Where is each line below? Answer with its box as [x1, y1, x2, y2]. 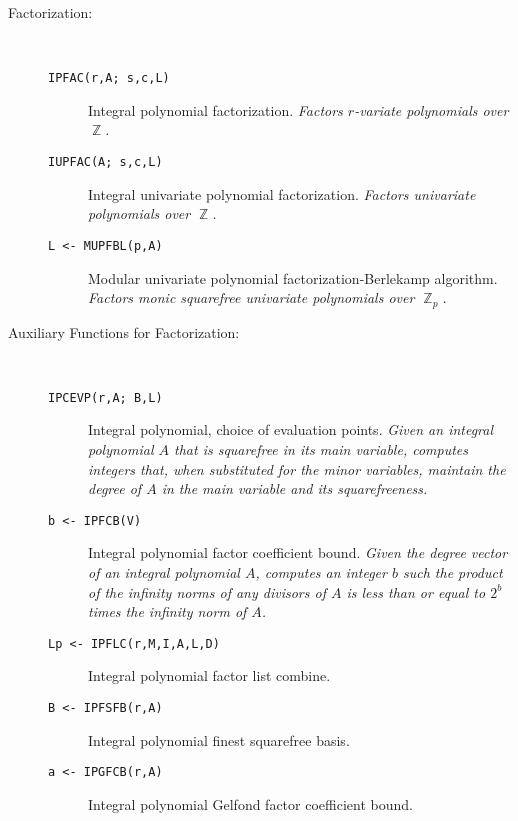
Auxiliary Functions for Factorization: [8, 321, 240, 342]
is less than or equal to [346, 581, 486, 602]
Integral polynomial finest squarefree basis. [88, 729, 350, 750]
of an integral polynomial [88, 562, 240, 583]
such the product [402, 562, 503, 583]
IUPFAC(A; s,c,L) [48, 155, 163, 170]
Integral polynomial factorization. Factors [88, 99, 343, 120]
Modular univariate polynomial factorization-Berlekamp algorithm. [88, 267, 498, 288]
